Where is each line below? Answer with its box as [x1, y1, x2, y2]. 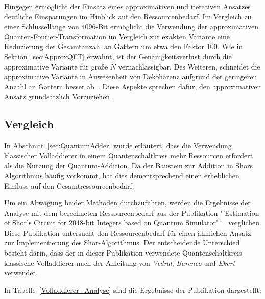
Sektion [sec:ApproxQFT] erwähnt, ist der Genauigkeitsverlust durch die [4, 51, 232, 61]
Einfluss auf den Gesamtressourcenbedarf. [4, 180, 134, 191]
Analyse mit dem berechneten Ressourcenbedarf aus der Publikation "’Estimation [4, 207, 259, 218]
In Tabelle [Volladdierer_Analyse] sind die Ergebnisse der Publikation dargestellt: [4, 284, 261, 295]
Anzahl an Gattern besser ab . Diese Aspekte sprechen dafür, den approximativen [4, 81, 261, 91]
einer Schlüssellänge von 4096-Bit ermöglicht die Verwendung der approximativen [4, 21, 258, 32]
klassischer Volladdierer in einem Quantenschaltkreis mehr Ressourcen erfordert [4, 150, 253, 160]
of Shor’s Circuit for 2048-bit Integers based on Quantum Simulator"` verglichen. [4, 217, 261, 228]
